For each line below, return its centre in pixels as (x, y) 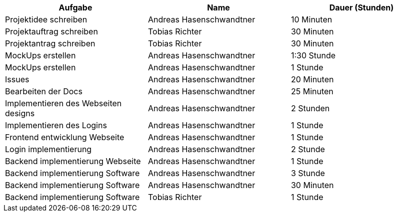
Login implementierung (48, 149)
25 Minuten (312, 91)
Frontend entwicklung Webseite (65, 137)
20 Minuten (312, 79)
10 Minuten (311, 19)
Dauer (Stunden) (361, 7)
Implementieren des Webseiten (63, 103)
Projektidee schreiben (46, 19)
